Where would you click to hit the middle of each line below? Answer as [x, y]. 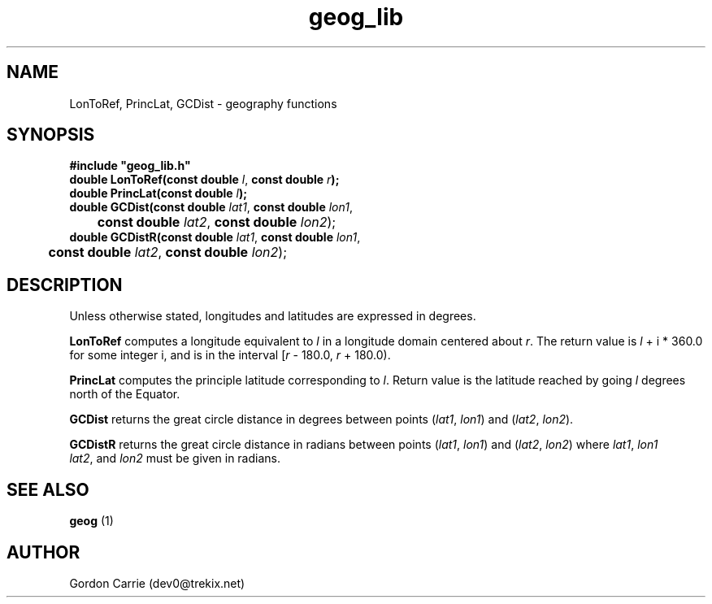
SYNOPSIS [51, 135]
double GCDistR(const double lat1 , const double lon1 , [215, 237]
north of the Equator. [125, 394]
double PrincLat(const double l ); [158, 193]
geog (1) [91, 521]
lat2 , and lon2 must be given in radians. [175, 458]
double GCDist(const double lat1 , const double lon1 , [211, 207]
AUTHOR [43, 552]
